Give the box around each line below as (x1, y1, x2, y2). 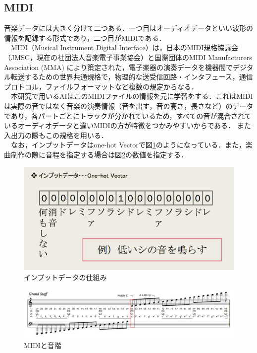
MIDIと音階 (24, 340, 61, 350)
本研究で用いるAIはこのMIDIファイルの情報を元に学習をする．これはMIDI (10, 91, 253, 101)
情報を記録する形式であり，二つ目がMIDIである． (4, 32, 166, 43)
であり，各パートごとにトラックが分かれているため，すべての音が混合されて (4, 110, 252, 121)
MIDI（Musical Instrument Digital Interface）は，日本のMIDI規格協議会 (10, 42, 239, 53)
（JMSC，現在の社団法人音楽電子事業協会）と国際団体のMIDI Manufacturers (4, 52, 252, 62)
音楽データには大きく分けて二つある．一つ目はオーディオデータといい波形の (4, 23, 254, 33)
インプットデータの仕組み (24, 272, 107, 282)
